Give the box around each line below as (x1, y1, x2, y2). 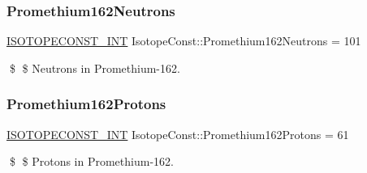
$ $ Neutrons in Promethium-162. (9, 59, 180, 76)
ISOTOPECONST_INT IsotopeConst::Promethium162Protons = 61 (6, 125, 349, 142)
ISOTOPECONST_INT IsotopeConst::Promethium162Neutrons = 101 (6, 32, 361, 49)
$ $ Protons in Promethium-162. (9, 153, 174, 170)
